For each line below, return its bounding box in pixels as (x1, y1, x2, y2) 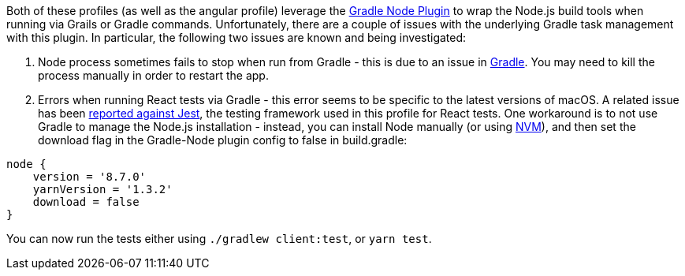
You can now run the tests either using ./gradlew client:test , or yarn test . (6, 232, 432, 245)
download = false (32, 196, 140, 208)
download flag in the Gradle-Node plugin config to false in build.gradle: (38, 133, 408, 147)
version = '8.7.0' (32, 170, 147, 183)
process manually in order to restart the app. (38, 69, 269, 82)
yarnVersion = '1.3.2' (32, 183, 173, 196)
